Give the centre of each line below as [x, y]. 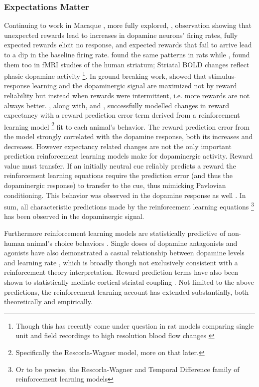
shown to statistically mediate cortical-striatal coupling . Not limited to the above [129, 282]
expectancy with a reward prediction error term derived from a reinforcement [122, 115]
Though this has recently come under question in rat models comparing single [135, 325]
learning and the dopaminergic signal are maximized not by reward [134, 86]
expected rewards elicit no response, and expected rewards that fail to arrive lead [128, 45]
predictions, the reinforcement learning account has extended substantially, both [127, 291]
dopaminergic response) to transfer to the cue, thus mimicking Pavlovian [115, 185]
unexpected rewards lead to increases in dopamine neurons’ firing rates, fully [121, 35]
